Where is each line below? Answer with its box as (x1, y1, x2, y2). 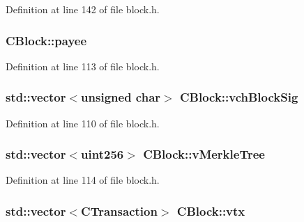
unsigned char (81, 88, 161, 106)
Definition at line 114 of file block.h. (6, 173, 160, 187)
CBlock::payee (6, 31, 87, 49)
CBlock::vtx (176, 202, 245, 219)
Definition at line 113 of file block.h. (6, 58, 160, 73)
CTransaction (81, 202, 158, 219)
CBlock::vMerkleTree (143, 145, 265, 163)
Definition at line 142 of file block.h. (6, 2, 160, 16)
